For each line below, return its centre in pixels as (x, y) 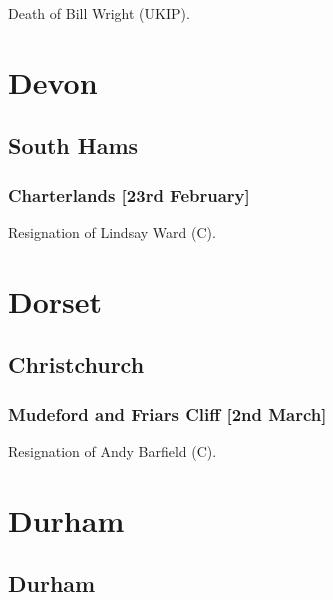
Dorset (55, 300)
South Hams (73, 145)
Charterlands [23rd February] (129, 194)
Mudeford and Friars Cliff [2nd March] (167, 413)
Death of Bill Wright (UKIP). (99, 13)
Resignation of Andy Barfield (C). (112, 450)
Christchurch (76, 364)
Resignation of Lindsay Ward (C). (112, 231)
